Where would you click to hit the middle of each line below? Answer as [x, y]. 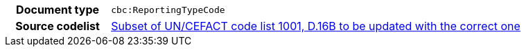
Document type [58, 10]
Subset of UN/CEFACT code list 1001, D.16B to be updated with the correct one [316, 26]
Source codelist [58, 26]
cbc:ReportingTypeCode [168, 10]
